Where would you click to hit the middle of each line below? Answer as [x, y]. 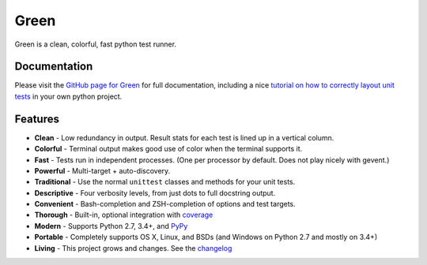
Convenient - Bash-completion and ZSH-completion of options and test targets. [165, 204]
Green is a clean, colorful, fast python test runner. [96, 44]
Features [37, 119]
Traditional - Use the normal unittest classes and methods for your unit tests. [165, 182]
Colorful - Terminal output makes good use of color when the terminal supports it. [168, 149]
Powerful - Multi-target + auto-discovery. [102, 170]
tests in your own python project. [68, 96]
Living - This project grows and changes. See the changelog [133, 248]
